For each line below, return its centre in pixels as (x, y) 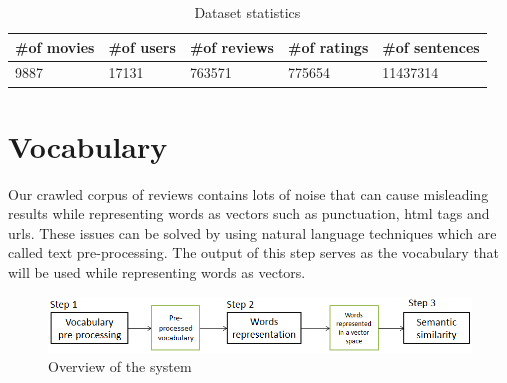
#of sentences (431, 46)
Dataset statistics (247, 12)
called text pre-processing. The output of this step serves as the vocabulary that (254, 252)
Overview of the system (120, 366)
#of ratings (328, 46)
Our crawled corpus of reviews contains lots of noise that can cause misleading (248, 193)
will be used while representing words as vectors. (157, 272)
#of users (142, 46)
